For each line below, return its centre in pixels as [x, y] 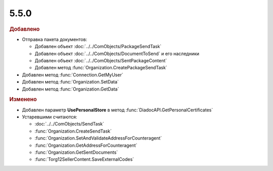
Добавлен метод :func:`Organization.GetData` [71, 89]
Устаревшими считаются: [50, 117]
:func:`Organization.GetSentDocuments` [76, 152]
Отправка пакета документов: [55, 39]
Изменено [23, 100]
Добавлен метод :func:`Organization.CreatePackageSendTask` [101, 68]
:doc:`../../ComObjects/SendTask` [70, 124]
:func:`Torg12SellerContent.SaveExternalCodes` [84, 159]
